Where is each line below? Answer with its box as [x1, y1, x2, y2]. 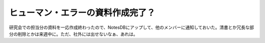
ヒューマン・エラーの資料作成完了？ [9, 7, 156, 18]
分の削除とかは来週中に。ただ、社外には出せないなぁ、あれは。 [9, 31, 138, 37]
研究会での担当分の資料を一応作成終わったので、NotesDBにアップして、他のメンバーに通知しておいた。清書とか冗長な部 [9, 24, 254, 30]
